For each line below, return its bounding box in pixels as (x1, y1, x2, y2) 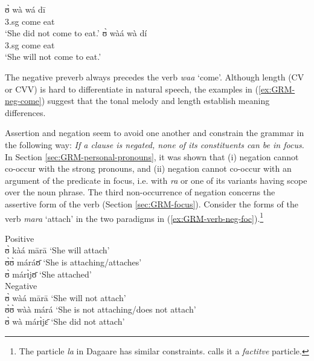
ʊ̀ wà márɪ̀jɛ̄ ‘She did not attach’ (5, 314, 125, 327)
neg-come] (5, 94, 42, 107)
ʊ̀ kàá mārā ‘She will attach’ (5, 244, 110, 256)
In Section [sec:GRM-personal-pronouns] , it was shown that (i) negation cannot (5, 150, 299, 163)
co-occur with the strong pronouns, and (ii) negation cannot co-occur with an (5, 162, 292, 175)
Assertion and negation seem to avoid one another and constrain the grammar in (5, 126, 304, 139)
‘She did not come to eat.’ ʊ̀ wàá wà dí (5, 27, 147, 39)
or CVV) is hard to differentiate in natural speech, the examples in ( (5, 82, 258, 95)
